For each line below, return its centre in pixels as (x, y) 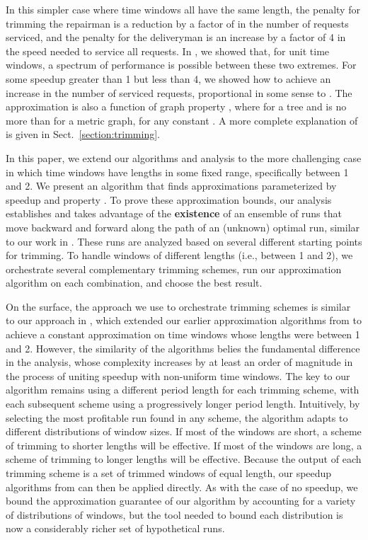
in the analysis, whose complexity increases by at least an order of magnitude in (179, 362)
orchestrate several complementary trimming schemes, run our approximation (174, 269)
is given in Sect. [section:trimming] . (83, 134)
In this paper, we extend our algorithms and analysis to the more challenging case (184, 157)
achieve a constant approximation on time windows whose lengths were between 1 (183, 334)
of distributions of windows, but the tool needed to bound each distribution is (174, 514)
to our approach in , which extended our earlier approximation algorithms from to (184, 320)
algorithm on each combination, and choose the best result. (134, 283)
